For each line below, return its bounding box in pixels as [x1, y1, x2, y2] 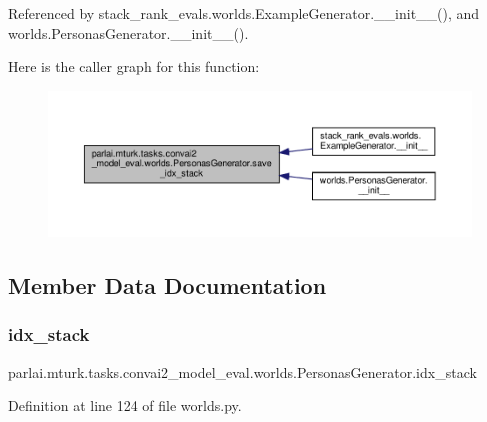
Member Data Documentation [8, 269, 327, 300]
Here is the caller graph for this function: [8, 56, 260, 77]
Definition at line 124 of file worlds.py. [8, 395, 242, 416]
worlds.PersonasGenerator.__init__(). [8, 22, 249, 43]
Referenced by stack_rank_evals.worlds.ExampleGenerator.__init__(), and [8, 3, 480, 23]
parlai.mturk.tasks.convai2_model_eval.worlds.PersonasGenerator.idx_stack [8, 361, 477, 382]
